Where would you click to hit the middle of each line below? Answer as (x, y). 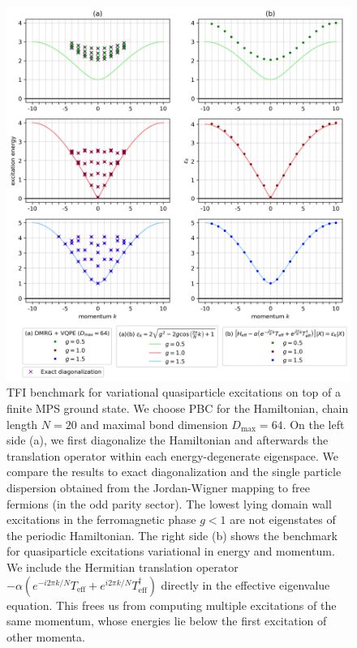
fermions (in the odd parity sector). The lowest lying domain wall (169, 503)
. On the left (314, 424)
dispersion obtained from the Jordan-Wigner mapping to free (158, 488)
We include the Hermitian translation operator (123, 567)
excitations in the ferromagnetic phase (101, 519)
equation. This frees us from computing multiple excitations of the (172, 605)
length (22, 424)
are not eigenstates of (283, 519)
